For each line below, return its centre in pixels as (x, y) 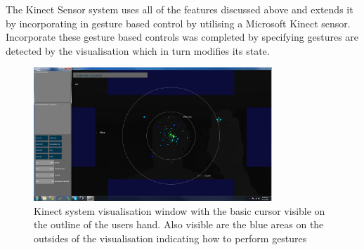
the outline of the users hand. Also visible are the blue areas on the (179, 224)
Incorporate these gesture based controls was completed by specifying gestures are (182, 37)
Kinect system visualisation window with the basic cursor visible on (180, 210)
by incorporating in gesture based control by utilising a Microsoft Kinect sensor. (178, 23)
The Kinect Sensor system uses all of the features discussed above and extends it (180, 9)
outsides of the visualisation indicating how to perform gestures (170, 238)
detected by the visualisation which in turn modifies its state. (138, 50)
